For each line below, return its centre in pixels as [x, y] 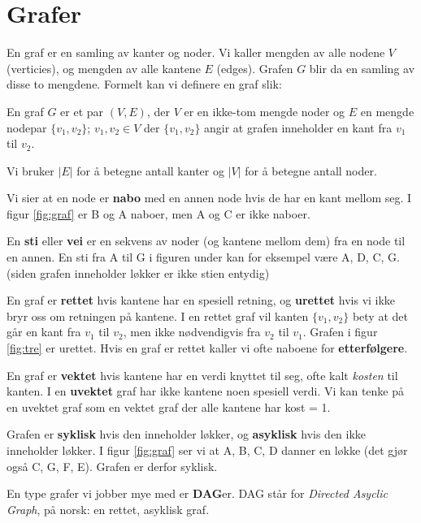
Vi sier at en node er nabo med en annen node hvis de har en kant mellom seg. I [209, 198]
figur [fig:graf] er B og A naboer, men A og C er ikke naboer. [158, 213]
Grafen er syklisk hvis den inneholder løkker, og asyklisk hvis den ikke [187, 434]
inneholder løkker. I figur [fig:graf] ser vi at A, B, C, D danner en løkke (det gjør [207, 450]
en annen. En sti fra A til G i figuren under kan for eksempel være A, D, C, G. [203, 257]
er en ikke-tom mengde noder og [265, 111]
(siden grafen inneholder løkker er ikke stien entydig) [138, 272]
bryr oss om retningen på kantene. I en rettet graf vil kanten [158, 316]
